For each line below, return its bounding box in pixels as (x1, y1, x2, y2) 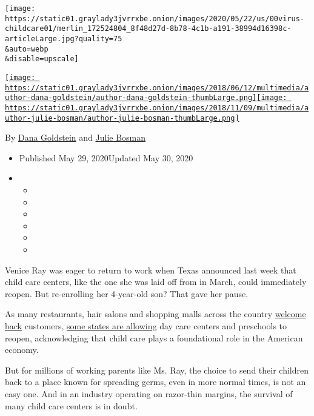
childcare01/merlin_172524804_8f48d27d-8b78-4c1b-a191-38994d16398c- (5, 24, 292, 33)
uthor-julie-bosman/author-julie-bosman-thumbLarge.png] (5, 113, 239, 122)
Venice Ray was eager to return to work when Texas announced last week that (5, 263, 296, 276)
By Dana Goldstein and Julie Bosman (5, 131, 146, 144)
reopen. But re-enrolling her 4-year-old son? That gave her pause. (5, 287, 249, 300)
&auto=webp (5, 44, 48, 53)
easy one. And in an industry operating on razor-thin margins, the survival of (5, 387, 293, 400)
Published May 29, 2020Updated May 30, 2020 (19, 151, 193, 164)
